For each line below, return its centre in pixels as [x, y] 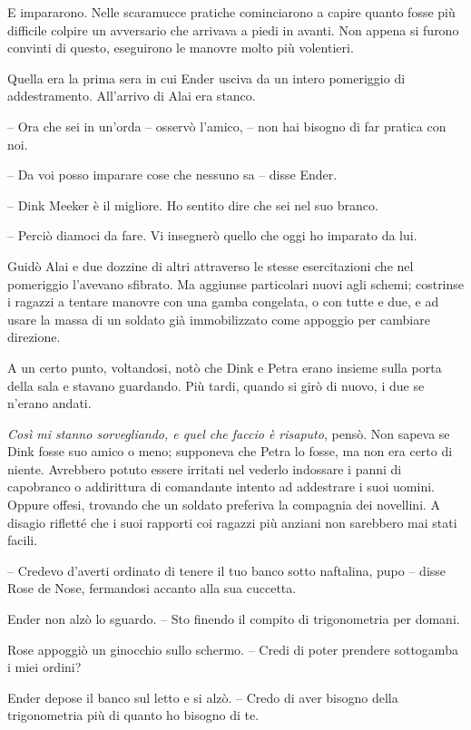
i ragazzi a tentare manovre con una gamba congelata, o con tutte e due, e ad [223, 302]
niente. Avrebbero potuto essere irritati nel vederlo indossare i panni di [205, 468]
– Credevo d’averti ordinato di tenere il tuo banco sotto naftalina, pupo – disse [227, 570]
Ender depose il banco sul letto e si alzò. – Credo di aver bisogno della [203, 697]
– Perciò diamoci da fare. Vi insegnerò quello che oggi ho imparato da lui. [212, 235]
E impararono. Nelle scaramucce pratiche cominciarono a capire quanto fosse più [231, 12]
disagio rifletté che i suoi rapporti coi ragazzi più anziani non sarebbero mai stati [232, 522]
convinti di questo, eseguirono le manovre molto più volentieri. [181, 48]
